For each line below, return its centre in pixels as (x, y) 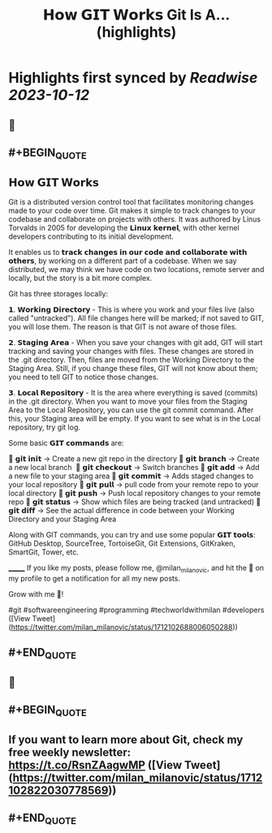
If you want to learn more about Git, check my (126, 739)
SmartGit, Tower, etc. (44, 552)
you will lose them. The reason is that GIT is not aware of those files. (123, 326)
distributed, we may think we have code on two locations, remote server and (136, 269)
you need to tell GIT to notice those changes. (84, 377)
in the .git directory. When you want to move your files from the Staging (128, 401)
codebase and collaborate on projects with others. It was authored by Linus (135, 219)
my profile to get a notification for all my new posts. (95, 578)
